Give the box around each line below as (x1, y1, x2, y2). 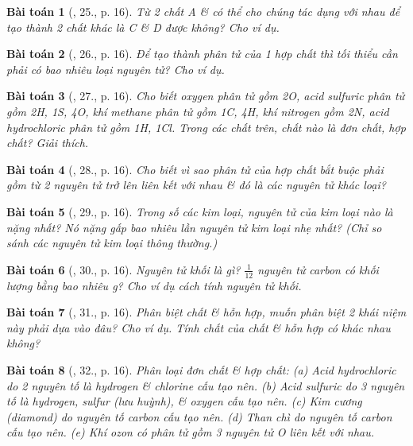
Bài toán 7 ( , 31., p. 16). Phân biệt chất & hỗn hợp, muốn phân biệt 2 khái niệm (6, 304, 407, 320)
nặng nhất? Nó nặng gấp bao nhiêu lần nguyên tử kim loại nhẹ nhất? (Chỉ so (6, 219, 382, 235)
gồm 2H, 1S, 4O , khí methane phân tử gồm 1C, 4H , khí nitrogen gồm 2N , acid (6, 103, 389, 119)
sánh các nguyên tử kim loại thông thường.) (6, 235, 218, 251)
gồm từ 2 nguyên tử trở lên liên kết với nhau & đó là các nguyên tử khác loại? (6, 176, 386, 193)
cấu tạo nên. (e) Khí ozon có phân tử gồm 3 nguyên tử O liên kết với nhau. (6, 424, 375, 440)
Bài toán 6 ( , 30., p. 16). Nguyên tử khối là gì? (6, 261, 241, 277)
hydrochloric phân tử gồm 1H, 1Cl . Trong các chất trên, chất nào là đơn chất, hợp (6, 118, 406, 135)
